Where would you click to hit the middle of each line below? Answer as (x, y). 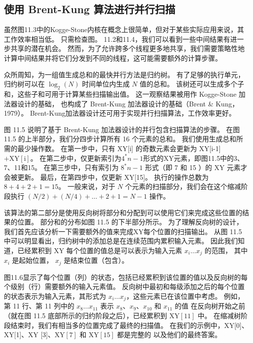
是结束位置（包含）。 (96, 260)
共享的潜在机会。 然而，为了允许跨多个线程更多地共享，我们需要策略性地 (127, 48)
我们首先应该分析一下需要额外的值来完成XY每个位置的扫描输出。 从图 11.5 (123, 231)
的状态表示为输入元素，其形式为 (55, 296)
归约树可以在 (24, 84)
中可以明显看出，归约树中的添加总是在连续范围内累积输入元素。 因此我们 (121, 241)
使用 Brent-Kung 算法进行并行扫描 (90, 9)
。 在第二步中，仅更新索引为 (76, 158)
